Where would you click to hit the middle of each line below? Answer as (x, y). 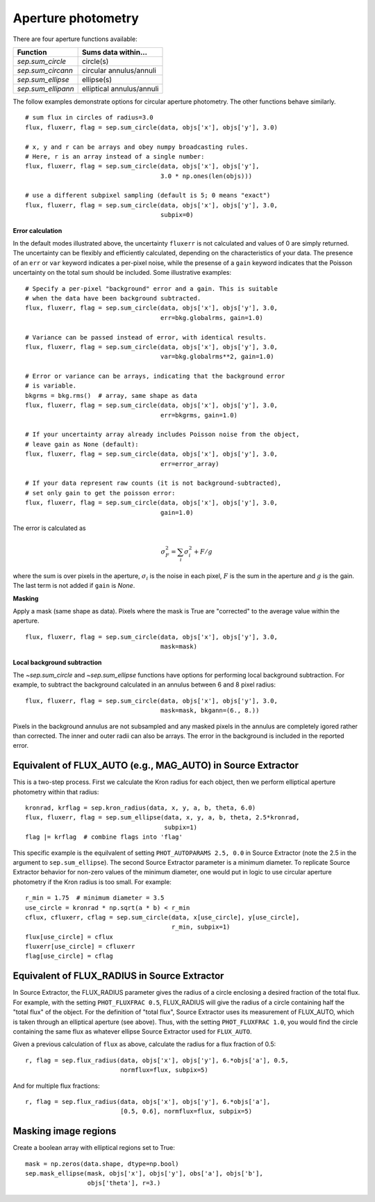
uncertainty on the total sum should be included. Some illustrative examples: (122, 273)
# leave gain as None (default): (82, 444)
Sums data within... (115, 52)
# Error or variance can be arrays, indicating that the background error (155, 376)
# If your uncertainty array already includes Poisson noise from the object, (162, 434)
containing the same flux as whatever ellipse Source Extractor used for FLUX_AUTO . (132, 1031)
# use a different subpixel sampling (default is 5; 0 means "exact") (148, 195)
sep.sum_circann (45, 70)
